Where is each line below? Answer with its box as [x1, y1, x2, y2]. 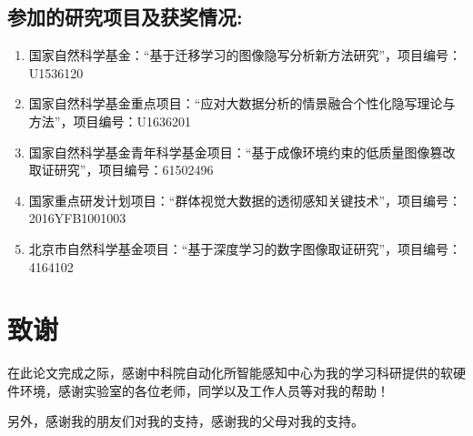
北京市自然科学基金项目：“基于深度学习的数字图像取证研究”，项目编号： [28, 238, 462, 258]
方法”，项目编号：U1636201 [28, 111, 191, 130]
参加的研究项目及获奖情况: [7, 3, 243, 31]
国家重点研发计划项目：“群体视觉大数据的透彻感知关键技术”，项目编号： [28, 190, 462, 209]
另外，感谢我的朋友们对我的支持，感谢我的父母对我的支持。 [7, 411, 364, 431]
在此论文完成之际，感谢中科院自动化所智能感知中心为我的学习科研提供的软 [7, 363, 453, 382]
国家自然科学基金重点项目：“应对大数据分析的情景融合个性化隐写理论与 [28, 94, 456, 113]
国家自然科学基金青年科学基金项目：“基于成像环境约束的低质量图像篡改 [28, 142, 456, 161]
